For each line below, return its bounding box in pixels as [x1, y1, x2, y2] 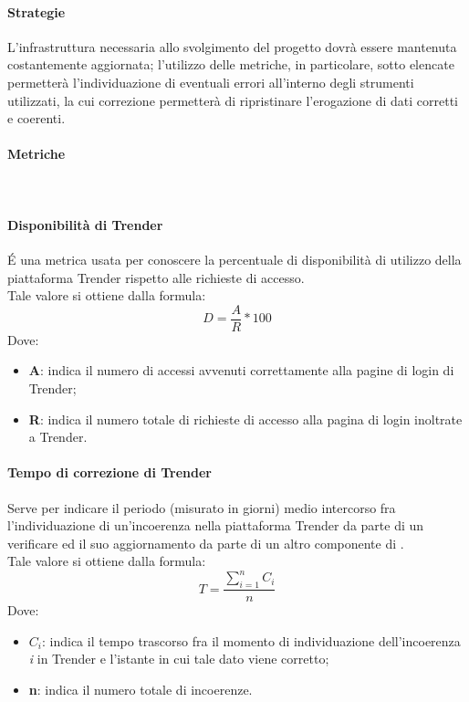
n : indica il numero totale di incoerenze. [28, 680, 253, 699]
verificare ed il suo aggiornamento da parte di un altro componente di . [7, 533, 404, 552]
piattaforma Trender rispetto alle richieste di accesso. [7, 267, 305, 287]
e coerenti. [7, 109, 66, 128]
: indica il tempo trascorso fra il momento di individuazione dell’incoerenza [41, 631, 461, 650]
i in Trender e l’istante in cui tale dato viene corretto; [28, 649, 329, 668]
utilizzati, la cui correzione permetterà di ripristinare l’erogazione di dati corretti [7, 90, 458, 110]
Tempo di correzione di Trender [7, 463, 212, 482]
